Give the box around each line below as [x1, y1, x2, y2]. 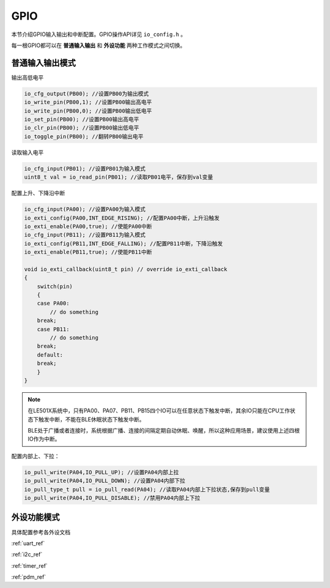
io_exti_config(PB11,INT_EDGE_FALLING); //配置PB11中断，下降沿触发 [24, 240, 223, 247]
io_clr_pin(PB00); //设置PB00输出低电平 [24, 124, 139, 132]
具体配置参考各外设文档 [11, 528, 70, 535]
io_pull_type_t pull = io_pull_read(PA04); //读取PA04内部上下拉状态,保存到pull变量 [24, 486, 270, 493]
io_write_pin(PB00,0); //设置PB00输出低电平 [24, 107, 152, 114]
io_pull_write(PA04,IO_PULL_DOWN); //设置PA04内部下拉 [24, 477, 186, 485]
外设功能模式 [11, 512, 60, 523]
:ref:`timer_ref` [11, 562, 48, 569]
